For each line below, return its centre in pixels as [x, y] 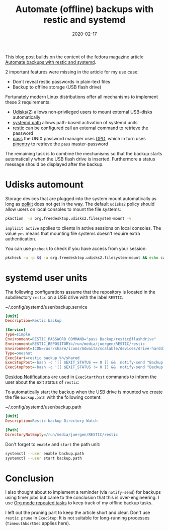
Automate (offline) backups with [84, 9]
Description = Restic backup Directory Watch [52, 421]
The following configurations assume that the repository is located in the [80, 292]
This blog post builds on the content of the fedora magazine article [74, 57]
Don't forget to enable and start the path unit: [53, 444]
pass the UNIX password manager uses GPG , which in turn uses [79, 138]
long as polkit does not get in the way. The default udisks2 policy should [80, 204]
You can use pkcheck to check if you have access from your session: [76, 248]
